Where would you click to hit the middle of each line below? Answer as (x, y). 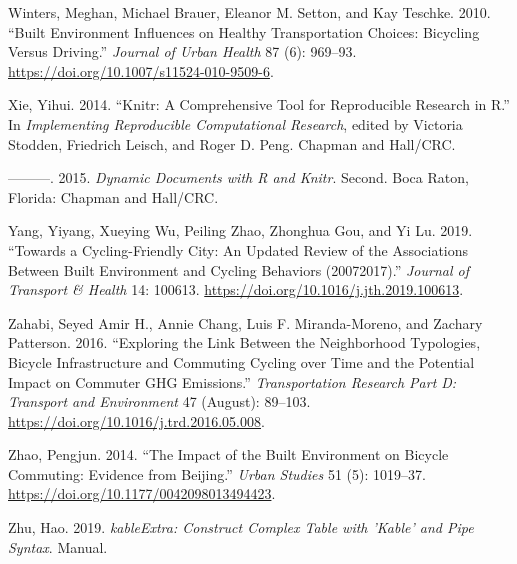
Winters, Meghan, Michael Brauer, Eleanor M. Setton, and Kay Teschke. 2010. (249, 12)
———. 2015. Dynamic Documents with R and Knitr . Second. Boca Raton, (238, 177)
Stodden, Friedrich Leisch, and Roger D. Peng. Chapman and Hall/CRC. (232, 143)
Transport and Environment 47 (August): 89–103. (159, 401)
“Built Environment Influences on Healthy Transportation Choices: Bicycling (244, 31)
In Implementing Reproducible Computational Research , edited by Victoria (235, 123)
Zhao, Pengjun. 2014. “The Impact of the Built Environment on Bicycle (228, 454)
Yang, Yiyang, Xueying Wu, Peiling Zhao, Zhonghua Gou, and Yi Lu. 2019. (240, 230)
